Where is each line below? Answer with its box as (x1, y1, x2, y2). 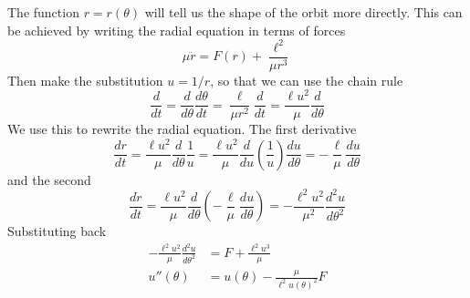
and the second (7, 170, 91, 189)
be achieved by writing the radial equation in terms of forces (7, 20, 346, 39)
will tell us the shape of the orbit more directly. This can (144, 3, 463, 21)
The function (7, 3, 79, 21)
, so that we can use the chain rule (210, 70, 403, 89)
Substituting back (7, 221, 107, 241)
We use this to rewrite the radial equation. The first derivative (7, 119, 357, 139)
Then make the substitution (7, 70, 163, 89)
